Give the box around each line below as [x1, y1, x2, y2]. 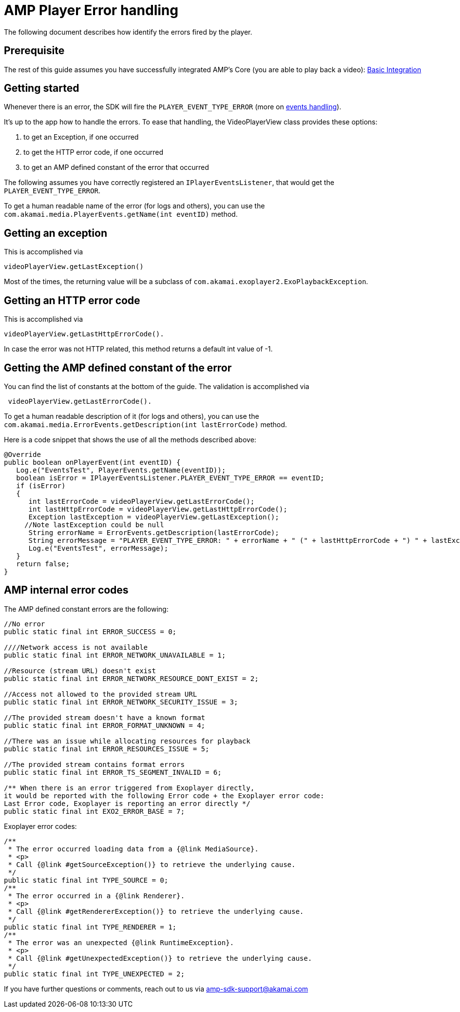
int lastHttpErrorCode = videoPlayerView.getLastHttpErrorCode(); [28, 505, 287, 513]
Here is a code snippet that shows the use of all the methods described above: [4, 435, 256, 444]
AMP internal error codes [4, 584, 129, 597]
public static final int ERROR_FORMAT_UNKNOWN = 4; [4, 721, 206, 729]
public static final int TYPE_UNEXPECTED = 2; [4, 970, 185, 978]
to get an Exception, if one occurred [23, 133, 139, 142]
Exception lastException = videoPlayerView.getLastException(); [28, 513, 279, 521]
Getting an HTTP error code [4, 294, 140, 307]
